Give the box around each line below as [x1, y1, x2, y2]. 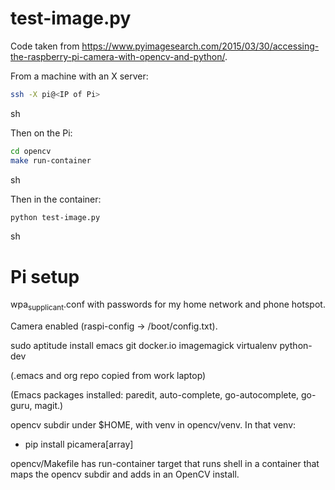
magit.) [34, 400, 64, 412]
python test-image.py [10, 212, 101, 222]
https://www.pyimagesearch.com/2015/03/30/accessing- [81, 40, 320, 52]
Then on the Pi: [10, 127, 73, 139]
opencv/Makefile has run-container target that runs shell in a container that [10, 458, 320, 470]
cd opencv [10, 146, 52, 156]
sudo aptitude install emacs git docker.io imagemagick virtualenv [10, 340, 278, 352]
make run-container [10, 155, 92, 166]
